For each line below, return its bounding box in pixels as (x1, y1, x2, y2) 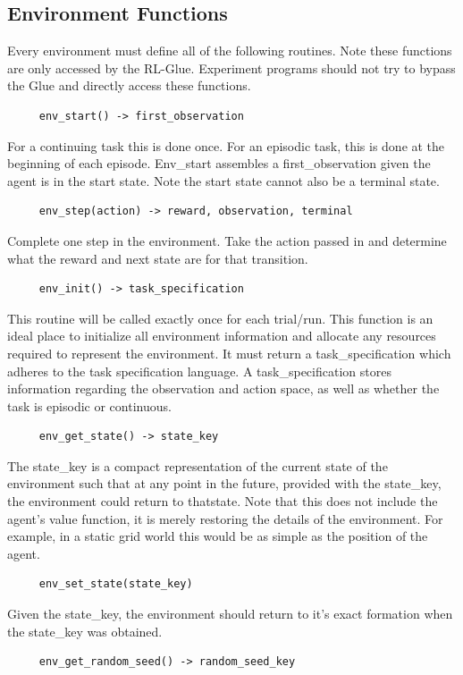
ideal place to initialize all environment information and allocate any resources (7, 326, 436, 345)
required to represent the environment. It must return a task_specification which (7, 343, 451, 362)
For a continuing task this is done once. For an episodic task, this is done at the (7, 136, 445, 155)
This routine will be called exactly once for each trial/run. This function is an (7, 308, 434, 327)
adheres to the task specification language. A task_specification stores (7, 361, 391, 380)
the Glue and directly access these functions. (7, 76, 251, 95)
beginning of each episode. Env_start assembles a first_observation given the (7, 154, 431, 173)
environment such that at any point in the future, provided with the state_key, (7, 474, 442, 493)
